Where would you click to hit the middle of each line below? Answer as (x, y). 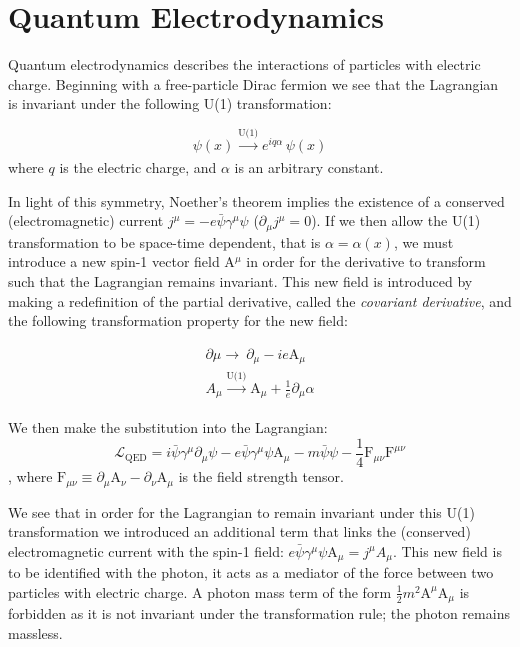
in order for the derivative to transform (366, 261)
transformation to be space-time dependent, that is (164, 241)
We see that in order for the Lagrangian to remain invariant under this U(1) (241, 511)
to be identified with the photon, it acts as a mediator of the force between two (251, 572)
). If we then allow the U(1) (396, 220)
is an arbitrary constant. (309, 167)
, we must (423, 241)
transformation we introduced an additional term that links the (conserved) (239, 531)
